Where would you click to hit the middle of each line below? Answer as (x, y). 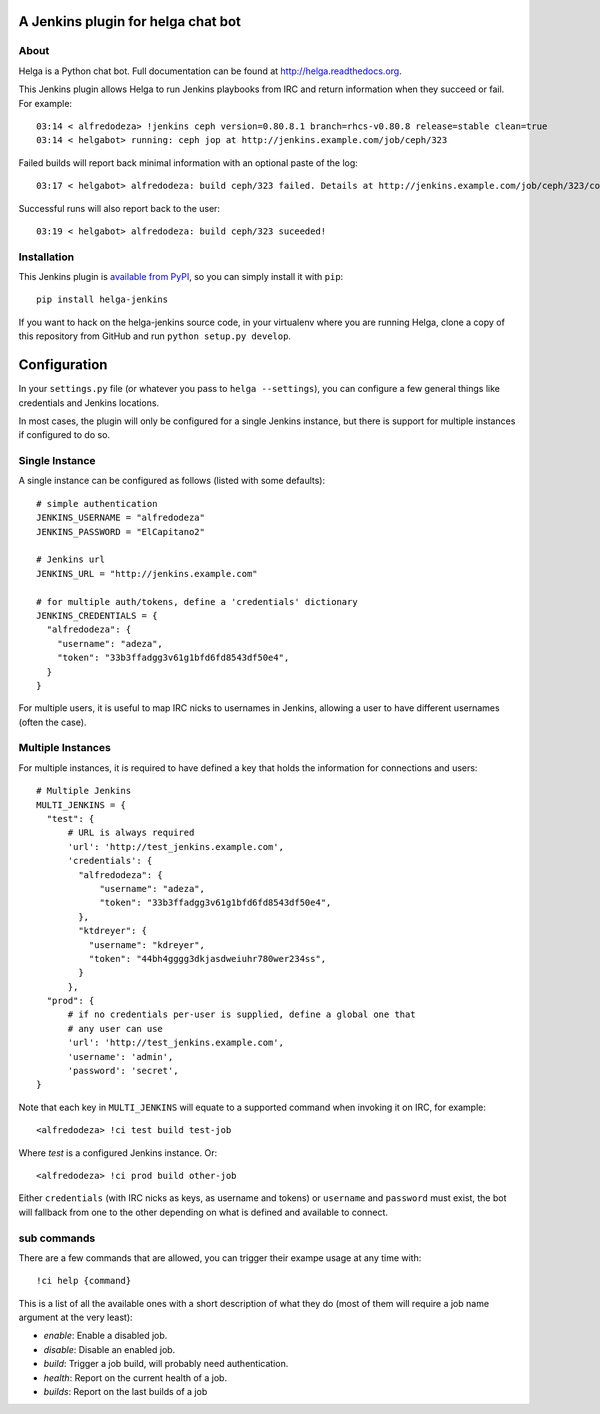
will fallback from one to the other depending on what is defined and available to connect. (203, 1212)
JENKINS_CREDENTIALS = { (97, 615)
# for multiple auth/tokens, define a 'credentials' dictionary (197, 601)
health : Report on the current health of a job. (135, 1377)
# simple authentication (97, 503)
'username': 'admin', (120, 1056)
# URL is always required (131, 833)
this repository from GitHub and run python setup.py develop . (155, 336)
